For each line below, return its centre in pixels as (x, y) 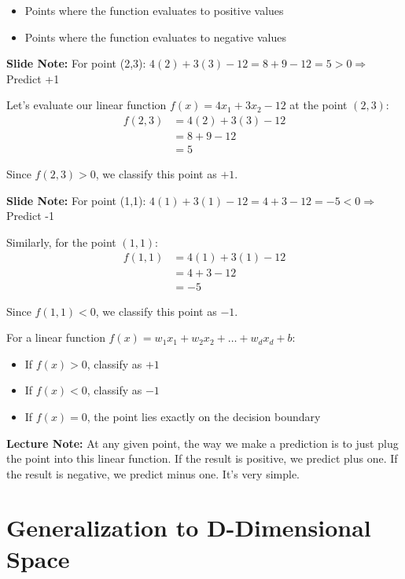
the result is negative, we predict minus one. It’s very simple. (153, 473)
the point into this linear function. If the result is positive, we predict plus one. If (202, 458)
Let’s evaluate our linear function (87, 105)
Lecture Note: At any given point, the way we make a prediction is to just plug (202, 443)
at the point (318, 105)
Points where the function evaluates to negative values (155, 37)
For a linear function (56, 337)
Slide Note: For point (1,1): (76, 200)
